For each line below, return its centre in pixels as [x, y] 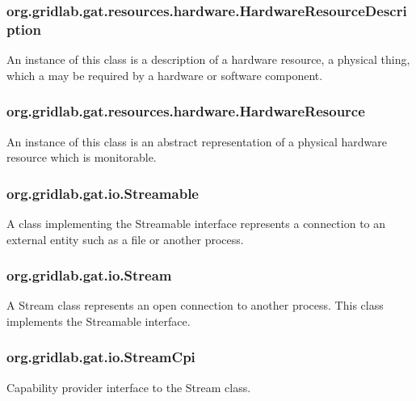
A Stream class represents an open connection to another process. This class [195, 305]
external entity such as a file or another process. [125, 239]
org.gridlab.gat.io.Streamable [103, 193]
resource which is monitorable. [82, 157]
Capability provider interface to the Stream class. [129, 387]
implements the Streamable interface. [99, 321]
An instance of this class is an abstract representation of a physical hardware [197, 141]
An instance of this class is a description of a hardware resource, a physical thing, [208, 59]
